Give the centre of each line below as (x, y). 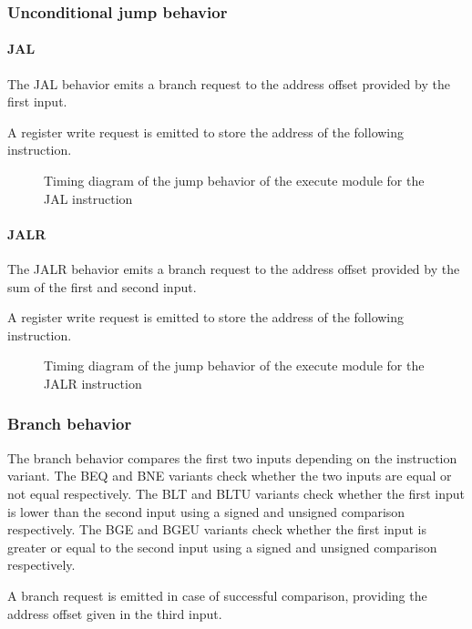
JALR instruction (93, 383)
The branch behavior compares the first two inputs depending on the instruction (232, 457)
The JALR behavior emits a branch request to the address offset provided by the (234, 269)
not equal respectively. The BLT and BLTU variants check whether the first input (236, 493)
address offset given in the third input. (115, 613)
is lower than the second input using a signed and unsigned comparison (206, 511)
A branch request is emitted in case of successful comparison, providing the (217, 595)
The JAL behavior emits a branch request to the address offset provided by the (229, 83)
